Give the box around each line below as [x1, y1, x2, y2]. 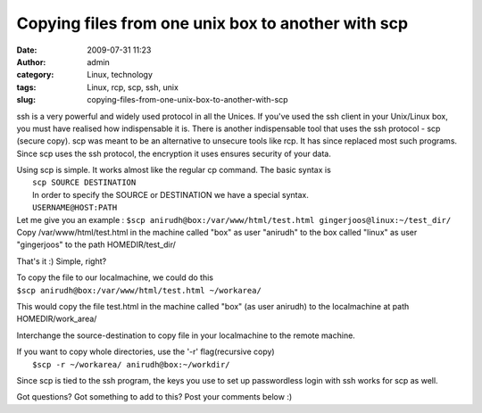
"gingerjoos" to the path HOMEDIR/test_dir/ [16, 239, 176, 250]
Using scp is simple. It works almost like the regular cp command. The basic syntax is [16, 165, 332, 176]
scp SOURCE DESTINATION [32, 178, 137, 187]
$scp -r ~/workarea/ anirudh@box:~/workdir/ [32, 359, 231, 369]
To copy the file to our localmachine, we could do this [16, 272, 214, 283]
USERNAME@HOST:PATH [32, 202, 118, 213]
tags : [16, 81, 37, 93]
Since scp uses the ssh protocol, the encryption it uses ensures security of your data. [16, 148, 332, 159]
